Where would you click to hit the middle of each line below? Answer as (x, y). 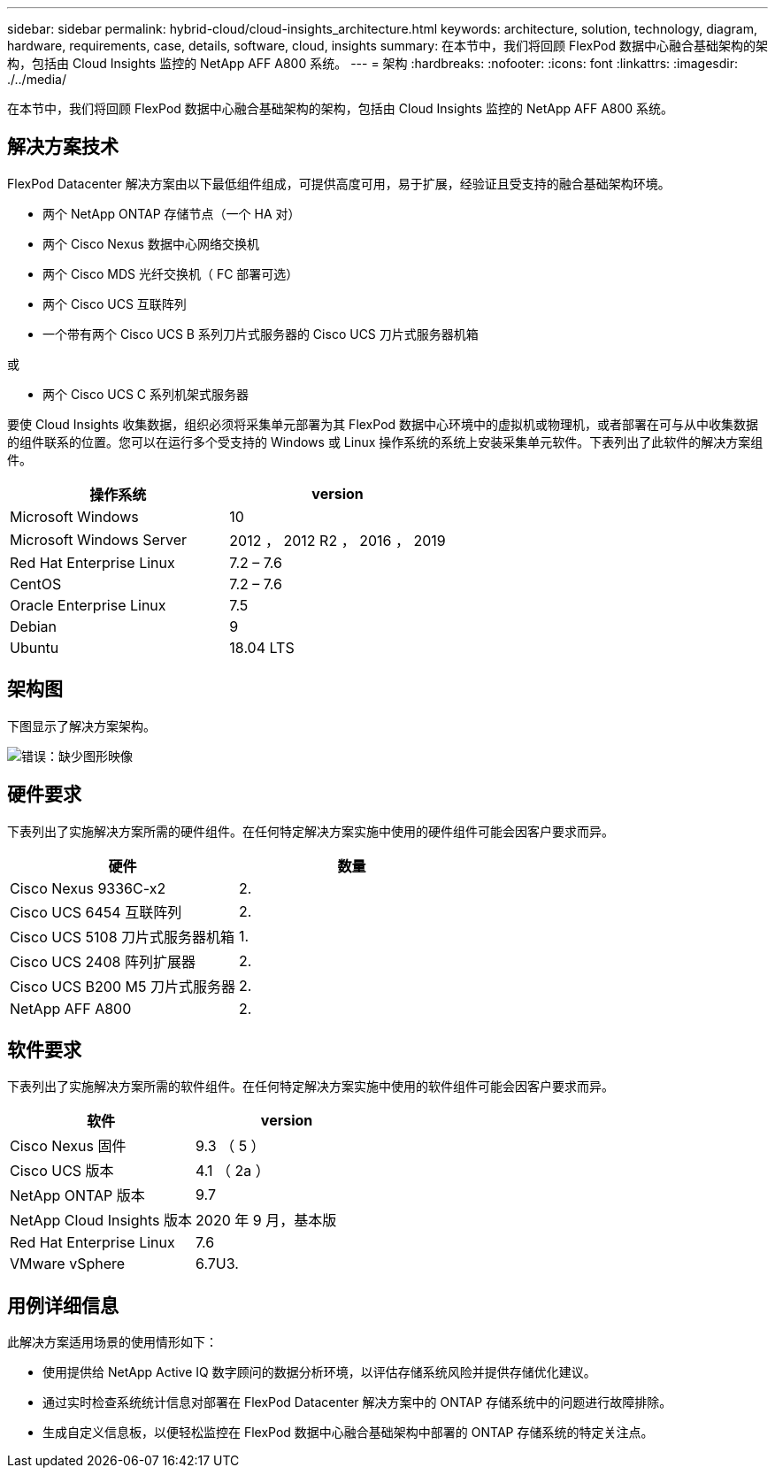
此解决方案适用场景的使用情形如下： (112, 1342)
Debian (33, 626)
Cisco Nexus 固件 (68, 1146)
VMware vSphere (68, 1264)
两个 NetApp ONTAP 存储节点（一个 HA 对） (172, 213)
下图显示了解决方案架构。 (81, 726)
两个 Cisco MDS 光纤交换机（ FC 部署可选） (171, 273)
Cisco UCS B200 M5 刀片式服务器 (123, 986)
